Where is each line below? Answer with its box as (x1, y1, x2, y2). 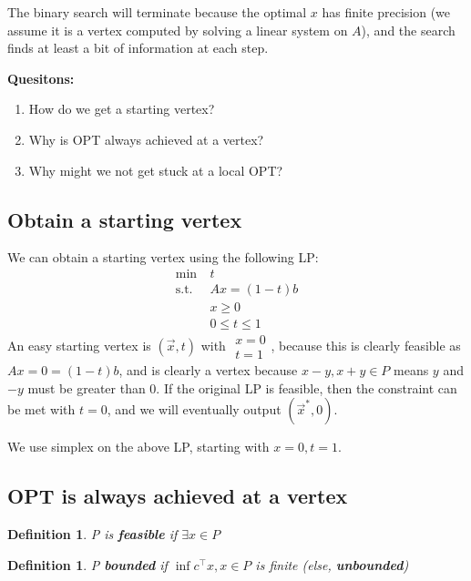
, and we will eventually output (107, 400, 282, 419)
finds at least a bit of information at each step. (7, 38, 269, 57)
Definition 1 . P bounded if (7, 555, 168, 574)
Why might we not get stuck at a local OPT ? (28, 160, 283, 179)
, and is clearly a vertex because (118, 361, 298, 380)
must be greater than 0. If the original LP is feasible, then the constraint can (27, 378, 457, 397)
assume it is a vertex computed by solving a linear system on (7, 20, 348, 39)
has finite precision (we (322, 3, 451, 21)
